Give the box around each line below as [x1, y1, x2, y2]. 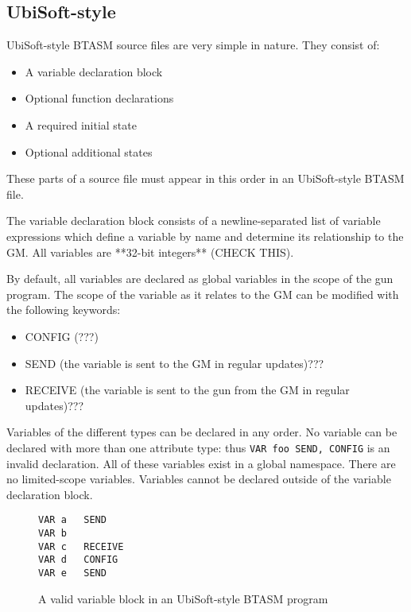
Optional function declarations [25, 90, 174, 107]
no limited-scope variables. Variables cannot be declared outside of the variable [6, 471, 391, 487]
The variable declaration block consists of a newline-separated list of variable [6, 212, 381, 229]
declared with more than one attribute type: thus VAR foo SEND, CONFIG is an [6, 439, 390, 455]
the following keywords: [6, 301, 121, 318]
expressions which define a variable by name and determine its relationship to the [6, 227, 404, 244]
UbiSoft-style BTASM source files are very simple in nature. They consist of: [6, 37, 380, 53]
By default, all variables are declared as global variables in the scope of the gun [6, 270, 394, 287]
